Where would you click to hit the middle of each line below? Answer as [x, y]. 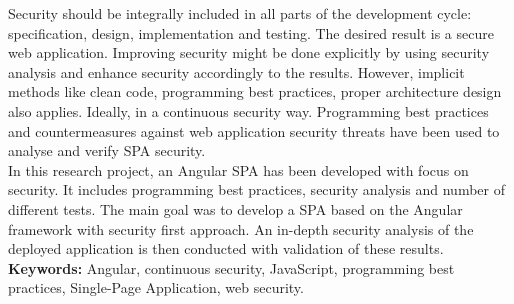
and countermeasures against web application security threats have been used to [254, 130]
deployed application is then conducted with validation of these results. [226, 248]
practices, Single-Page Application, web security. [156, 287]
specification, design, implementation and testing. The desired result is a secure [251, 32]
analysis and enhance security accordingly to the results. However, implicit [236, 71]
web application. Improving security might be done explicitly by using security [249, 52]
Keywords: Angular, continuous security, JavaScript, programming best [231, 267]
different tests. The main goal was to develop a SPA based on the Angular [235, 208]
